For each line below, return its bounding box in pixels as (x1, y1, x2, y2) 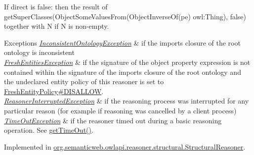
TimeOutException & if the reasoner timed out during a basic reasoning (4, 115, 222, 125)
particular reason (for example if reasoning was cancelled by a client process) (4, 105, 237, 115)
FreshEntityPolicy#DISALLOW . (4, 86, 104, 96)
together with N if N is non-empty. (4, 21, 109, 31)
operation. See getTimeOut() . (4, 125, 93, 135)
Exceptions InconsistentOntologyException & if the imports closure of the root (4, 37, 241, 48)
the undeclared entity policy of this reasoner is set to (4, 76, 164, 87)
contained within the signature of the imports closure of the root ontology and (4, 66, 241, 77)
